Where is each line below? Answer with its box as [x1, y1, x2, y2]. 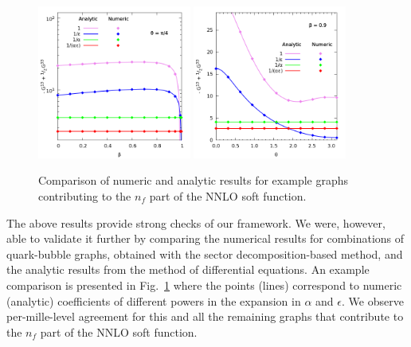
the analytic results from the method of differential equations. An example [6, 261, 370, 278]
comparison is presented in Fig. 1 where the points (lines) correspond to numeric [6, 276, 402, 293]
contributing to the [38, 187, 131, 204]
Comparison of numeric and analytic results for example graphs [38, 172, 349, 189]
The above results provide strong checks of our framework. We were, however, [6, 214, 386, 231]
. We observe [341, 292, 404, 309]
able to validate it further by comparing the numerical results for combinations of [6, 230, 405, 247]
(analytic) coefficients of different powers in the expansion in [6, 292, 301, 309]
